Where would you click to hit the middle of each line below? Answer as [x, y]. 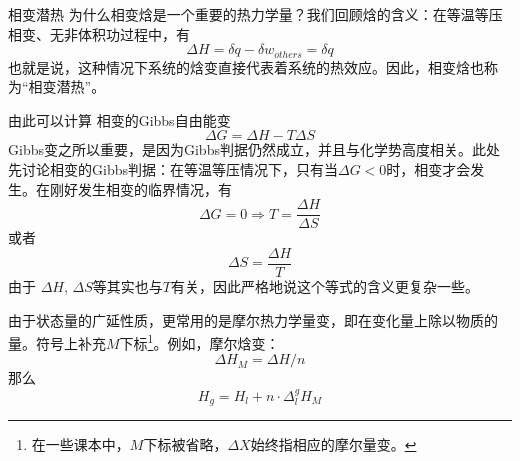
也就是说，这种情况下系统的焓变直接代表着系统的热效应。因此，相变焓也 [246, 66]
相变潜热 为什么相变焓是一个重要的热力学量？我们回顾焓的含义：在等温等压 [255, 14]
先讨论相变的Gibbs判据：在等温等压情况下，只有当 [173, 169]
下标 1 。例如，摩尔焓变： [199, 341]
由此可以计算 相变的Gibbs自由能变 [119, 119]
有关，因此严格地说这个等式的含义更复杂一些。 [325, 285]
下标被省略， [185, 444]
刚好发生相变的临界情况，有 [140, 188]
